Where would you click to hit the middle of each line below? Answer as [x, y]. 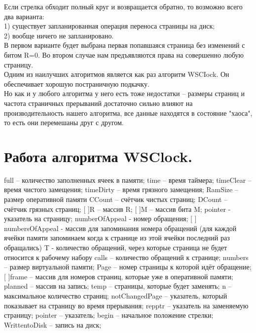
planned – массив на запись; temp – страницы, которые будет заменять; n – [118, 286]
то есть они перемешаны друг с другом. [64, 122]
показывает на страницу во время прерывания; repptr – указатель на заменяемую [126, 305]
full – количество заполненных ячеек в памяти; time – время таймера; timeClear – [128, 180]
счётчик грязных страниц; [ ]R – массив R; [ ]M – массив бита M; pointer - [117, 209]
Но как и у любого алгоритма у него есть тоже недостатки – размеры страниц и [124, 93]
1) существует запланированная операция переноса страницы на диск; [110, 26]
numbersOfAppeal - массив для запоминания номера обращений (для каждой [120, 228]
